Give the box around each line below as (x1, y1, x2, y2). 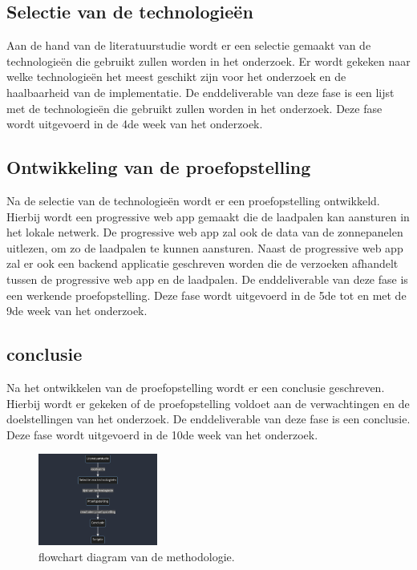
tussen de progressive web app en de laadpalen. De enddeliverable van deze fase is (6, 270, 408, 287)
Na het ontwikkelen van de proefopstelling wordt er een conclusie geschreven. (6, 378, 385, 395)
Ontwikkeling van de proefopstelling (6, 155, 311, 180)
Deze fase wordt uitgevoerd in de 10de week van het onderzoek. (6, 426, 318, 443)
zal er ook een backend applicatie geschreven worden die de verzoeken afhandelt (6, 255, 399, 272)
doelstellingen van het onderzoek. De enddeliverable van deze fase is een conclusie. (6, 410, 411, 427)
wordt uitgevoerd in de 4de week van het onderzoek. (6, 115, 263, 132)
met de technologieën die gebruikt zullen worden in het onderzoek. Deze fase (6, 99, 383, 116)
